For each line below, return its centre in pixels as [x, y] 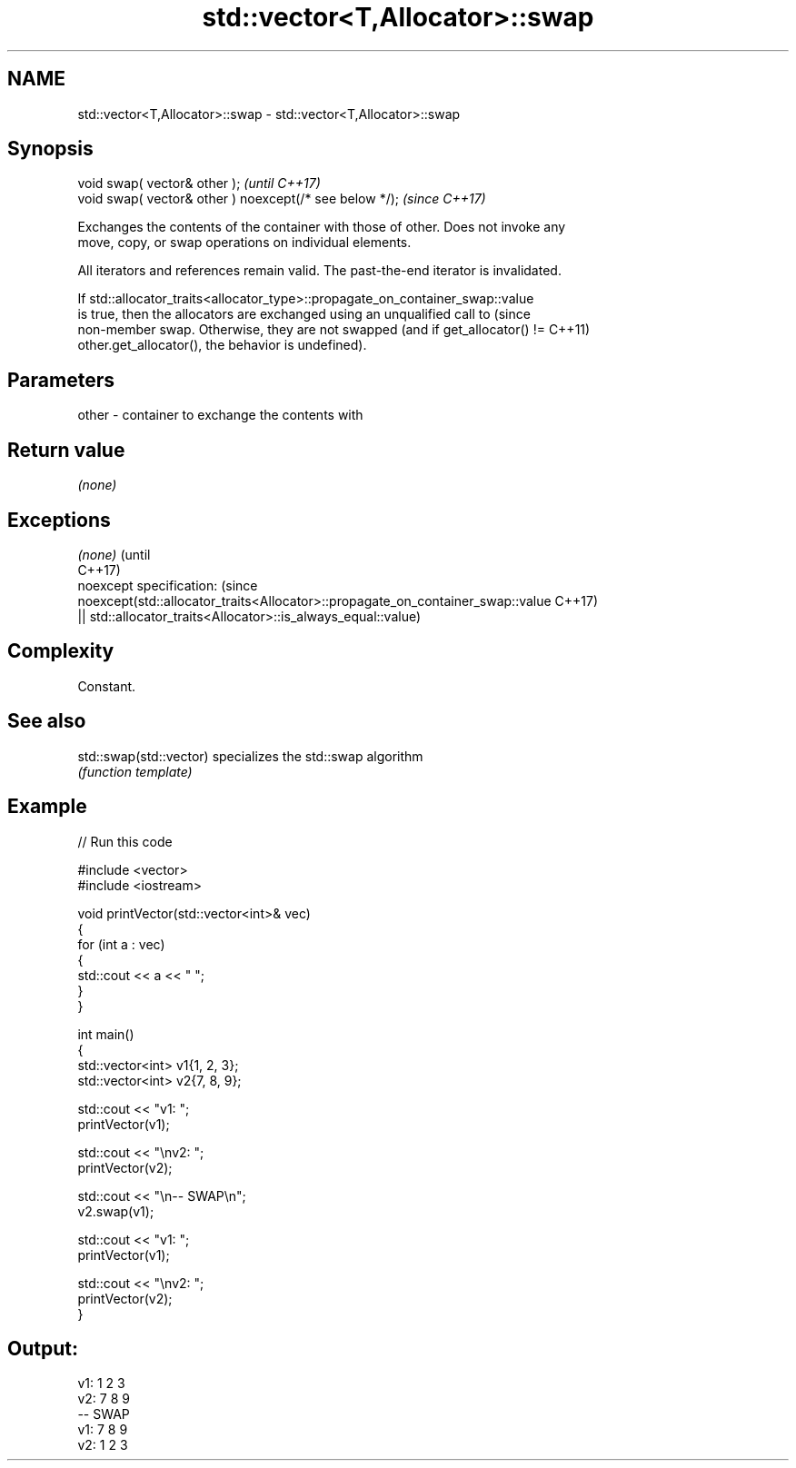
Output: [43, 1348]
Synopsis [50, 149]
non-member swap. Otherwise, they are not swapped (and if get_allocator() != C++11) [334, 330]
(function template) [135, 771]
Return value [66, 450]
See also [47, 721]
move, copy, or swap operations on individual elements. [244, 243]
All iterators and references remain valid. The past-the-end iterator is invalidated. [319, 271]
